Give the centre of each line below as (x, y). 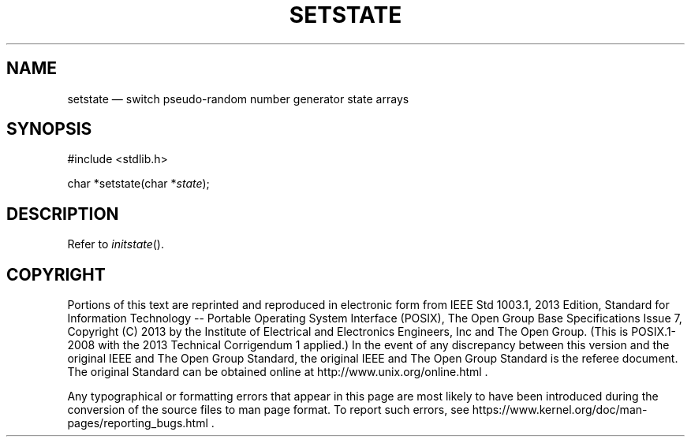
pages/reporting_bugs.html (138, 423)
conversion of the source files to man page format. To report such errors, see (268, 410)
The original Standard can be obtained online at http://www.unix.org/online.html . (278, 372)
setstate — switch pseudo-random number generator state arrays (238, 99)
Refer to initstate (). (116, 244)
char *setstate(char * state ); (138, 184)
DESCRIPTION (63, 214)
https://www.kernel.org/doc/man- (560, 410)
